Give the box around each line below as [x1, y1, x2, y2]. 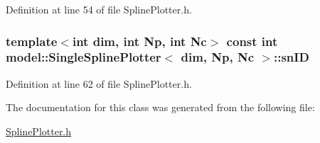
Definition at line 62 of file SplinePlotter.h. [6, 76, 192, 91]
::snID [273, 48, 309, 66]
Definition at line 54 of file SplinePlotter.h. [6, 2, 192, 16]
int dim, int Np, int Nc [72, 32, 207, 50]
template [6, 32, 58, 50]
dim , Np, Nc [181, 48, 255, 66]
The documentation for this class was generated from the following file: [6, 100, 315, 115]
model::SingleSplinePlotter [6, 48, 161, 66]
